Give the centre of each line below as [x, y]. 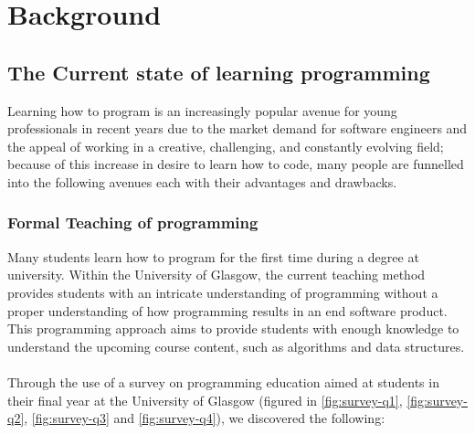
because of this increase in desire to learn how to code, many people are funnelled [236, 164]
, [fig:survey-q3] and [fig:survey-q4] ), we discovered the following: [205, 418]
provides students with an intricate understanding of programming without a [223, 292]
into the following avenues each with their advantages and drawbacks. [202, 181]
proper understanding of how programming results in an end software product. [227, 310]
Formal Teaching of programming [133, 222]
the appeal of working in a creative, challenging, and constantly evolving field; [226, 146]
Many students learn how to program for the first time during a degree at [213, 256]
